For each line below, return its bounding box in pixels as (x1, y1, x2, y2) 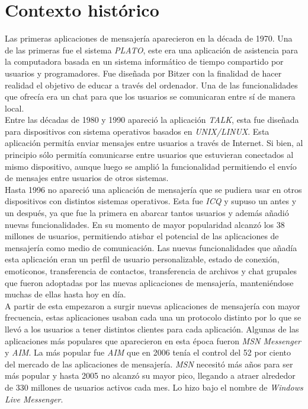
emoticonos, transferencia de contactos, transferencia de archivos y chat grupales (5, 265, 297, 277)
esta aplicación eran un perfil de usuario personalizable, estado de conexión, (5, 253, 280, 265)
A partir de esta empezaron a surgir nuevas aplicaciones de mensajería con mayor (5, 299, 300, 312)
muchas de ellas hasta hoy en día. (5, 288, 126, 300)
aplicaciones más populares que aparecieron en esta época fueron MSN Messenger (5, 334, 301, 347)
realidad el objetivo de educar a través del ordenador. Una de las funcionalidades (5, 78, 298, 91)
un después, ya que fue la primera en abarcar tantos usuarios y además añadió (5, 207, 289, 219)
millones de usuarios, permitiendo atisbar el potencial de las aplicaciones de (5, 230, 279, 242)
